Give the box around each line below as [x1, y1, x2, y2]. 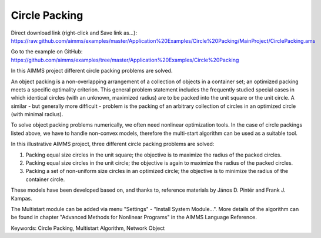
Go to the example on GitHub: [11, 48, 83, 55]
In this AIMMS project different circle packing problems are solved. [11, 67, 173, 74]
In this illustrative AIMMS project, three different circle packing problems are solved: [11, 141, 215, 148]
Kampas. [11, 195, 32, 202]
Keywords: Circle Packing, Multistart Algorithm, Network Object [11, 225, 165, 232]
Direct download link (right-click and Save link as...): [11, 29, 138, 36]
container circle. [25, 176, 65, 183]
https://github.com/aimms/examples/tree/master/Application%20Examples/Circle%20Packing [11, 56, 239, 63]
